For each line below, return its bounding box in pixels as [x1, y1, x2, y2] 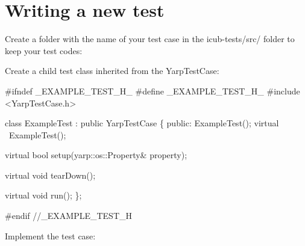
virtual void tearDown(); [5, 168, 96, 181]
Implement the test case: [5, 229, 96, 242]
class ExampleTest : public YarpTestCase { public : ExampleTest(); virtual [5, 117, 279, 129]
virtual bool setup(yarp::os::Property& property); [5, 149, 187, 161]
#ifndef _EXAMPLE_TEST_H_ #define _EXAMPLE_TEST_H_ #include [5, 84, 300, 97]
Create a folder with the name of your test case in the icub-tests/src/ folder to [5, 32, 295, 45]
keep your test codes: [5, 44, 83, 57]
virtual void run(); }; [5, 189, 82, 201]
